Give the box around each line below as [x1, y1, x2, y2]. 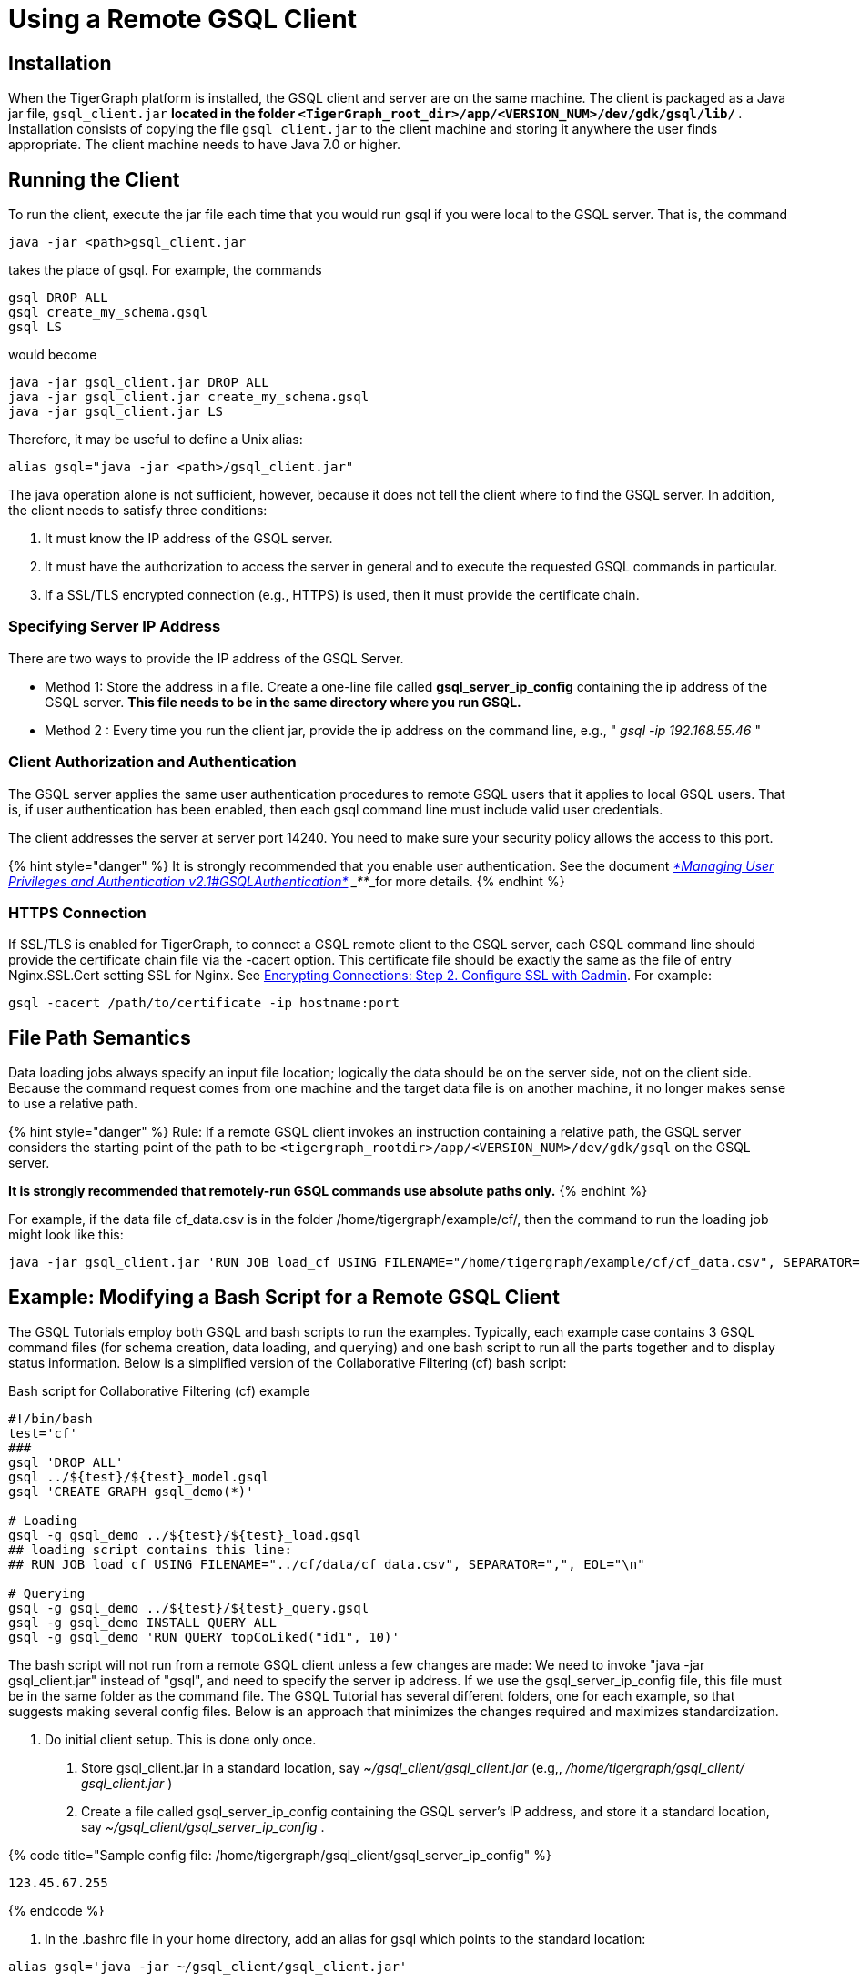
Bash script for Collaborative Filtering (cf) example [8, 1382, 310, 1399]
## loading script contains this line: [8, 1542, 292, 1557]
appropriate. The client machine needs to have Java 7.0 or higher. [8, 137, 401, 153]
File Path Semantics [8, 1026, 191, 1049]
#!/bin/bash [8, 1411, 93, 1426]
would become [8, 347, 97, 363]
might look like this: [8, 1227, 124, 1243]
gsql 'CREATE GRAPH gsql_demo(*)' [8, 1483, 254, 1499]
